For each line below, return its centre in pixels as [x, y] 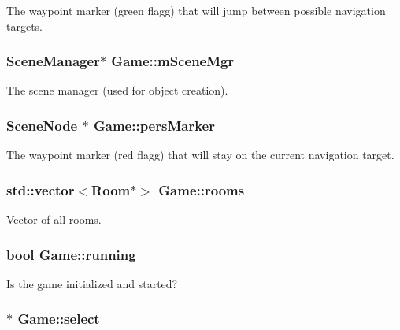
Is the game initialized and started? [92, 283]
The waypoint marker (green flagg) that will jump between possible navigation [196, 10]
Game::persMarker [154, 125]
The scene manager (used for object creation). [117, 90]
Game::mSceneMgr [173, 61]
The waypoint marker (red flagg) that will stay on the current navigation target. [200, 155]
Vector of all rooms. [54, 219]
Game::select [59, 319]
